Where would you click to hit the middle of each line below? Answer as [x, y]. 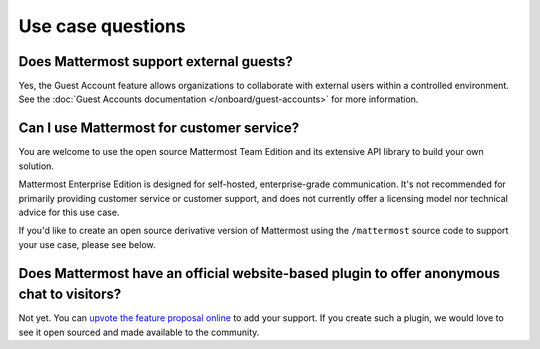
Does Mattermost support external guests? [156, 61]
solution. [36, 166]
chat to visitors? [70, 294]
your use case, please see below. [87, 244]
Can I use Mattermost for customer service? [159, 128]
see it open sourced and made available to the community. [139, 332]
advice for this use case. [69, 212]
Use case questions [102, 26]
